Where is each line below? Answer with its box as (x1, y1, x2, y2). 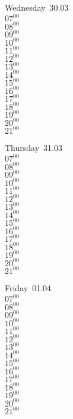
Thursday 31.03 (5, 141, 62, 154)
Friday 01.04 (5, 282, 52, 294)
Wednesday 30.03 (5, 1, 69, 13)
